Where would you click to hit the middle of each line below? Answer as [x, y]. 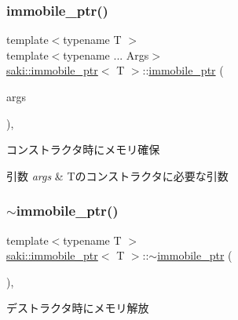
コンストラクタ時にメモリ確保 [83, 149]
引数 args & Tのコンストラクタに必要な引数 [117, 175]
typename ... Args [106, 55]
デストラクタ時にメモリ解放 [78, 308]
